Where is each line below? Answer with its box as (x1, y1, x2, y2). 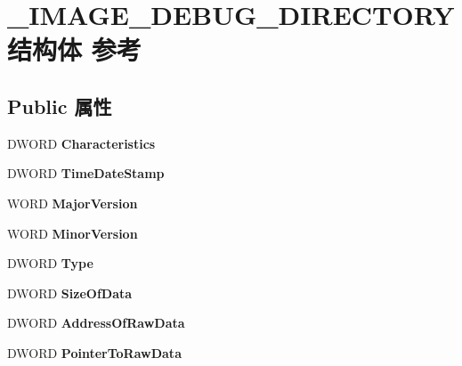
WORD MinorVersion (7, 224, 138, 242)
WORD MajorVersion (7, 193, 138, 212)
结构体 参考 (7, 31, 142, 68)
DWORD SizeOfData (7, 283, 133, 302)
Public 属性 (7, 92, 112, 119)
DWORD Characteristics (7, 134, 156, 152)
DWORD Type (7, 254, 93, 272)
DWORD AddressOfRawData (7, 313, 185, 332)
